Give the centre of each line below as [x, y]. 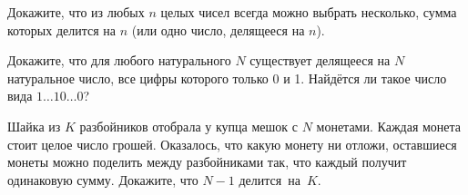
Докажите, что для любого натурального [119, 60]
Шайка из [34, 126]
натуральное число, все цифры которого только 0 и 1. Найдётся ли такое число [227, 78]
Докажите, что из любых [76, 12]
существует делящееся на [320, 60]
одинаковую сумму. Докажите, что [103, 179]
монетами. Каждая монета [389, 126]
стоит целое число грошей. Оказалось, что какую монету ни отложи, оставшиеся [232, 144]
